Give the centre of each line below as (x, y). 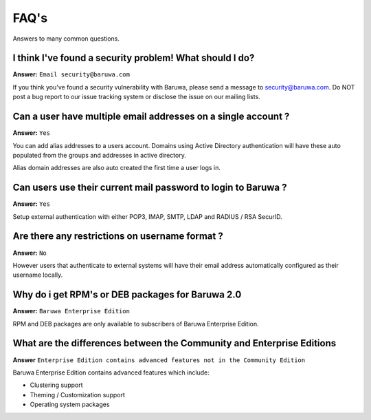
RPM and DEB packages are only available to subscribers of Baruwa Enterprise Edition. (136, 324)
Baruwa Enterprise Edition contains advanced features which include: (111, 372)
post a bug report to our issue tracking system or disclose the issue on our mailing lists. (136, 97)
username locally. (38, 275)
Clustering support (56, 385)
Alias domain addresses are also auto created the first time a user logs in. (117, 168)
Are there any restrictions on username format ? (118, 237)
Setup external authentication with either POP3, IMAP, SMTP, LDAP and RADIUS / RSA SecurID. (147, 216)
